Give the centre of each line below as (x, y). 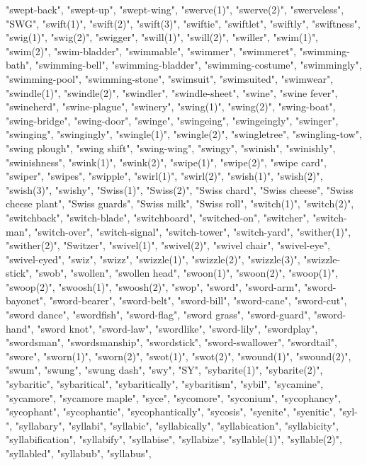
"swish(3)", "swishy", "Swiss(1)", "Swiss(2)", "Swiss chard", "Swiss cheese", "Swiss (180, 189)
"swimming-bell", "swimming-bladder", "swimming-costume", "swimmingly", (198, 65)
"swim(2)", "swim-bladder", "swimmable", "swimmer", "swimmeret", (151, 51)
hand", (20, 328)
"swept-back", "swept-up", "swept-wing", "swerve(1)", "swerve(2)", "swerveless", (175, 9)
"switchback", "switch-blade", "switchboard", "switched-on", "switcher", (158, 217)
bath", (19, 65)
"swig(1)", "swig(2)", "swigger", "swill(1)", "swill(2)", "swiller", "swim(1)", (162, 37)
